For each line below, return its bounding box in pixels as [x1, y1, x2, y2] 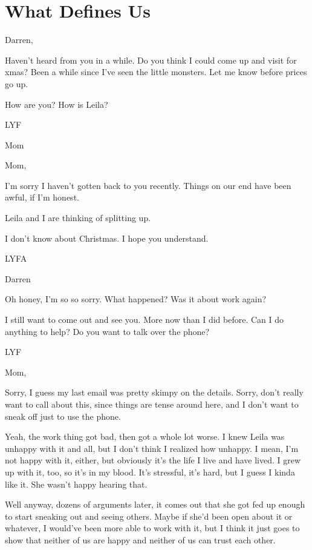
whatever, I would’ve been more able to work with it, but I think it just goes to [5, 522, 300, 534]
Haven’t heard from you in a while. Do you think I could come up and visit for [5, 53, 297, 66]
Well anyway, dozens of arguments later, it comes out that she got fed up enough [5, 498, 305, 511]
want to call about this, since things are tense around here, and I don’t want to [5, 398, 299, 410]
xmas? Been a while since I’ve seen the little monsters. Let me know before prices [5, 65, 307, 78]
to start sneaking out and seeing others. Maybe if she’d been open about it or [5, 509, 293, 522]
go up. [5, 77, 28, 90]
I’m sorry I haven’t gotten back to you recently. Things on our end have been [5, 179, 291, 191]
